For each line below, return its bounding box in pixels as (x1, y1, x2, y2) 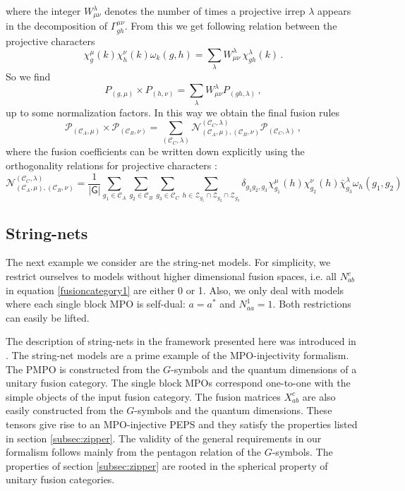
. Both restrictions (272, 296, 351, 311)
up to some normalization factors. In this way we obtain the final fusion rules (6, 104, 340, 119)
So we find (6, 69, 51, 84)
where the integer (6, 4, 81, 18)
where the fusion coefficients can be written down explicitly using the (6, 144, 305, 159)
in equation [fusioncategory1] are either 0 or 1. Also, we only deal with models (6, 282, 344, 297)
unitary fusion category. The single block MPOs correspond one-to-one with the (6, 375, 351, 390)
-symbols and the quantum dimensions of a (171, 361, 357, 376)
